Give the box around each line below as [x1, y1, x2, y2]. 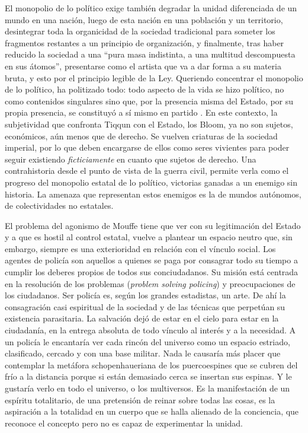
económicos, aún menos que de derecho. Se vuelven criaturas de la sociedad [5, 129, 278, 142]
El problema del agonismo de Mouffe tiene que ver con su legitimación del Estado [5, 219, 301, 231]
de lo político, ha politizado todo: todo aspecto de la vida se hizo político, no [5, 83, 284, 95]
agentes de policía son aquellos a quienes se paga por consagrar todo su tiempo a [5, 254, 298, 266]
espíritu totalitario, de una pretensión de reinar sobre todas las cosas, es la [5, 393, 275, 406]
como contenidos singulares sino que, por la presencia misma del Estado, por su [5, 94, 294, 107]
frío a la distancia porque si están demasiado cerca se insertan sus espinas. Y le [5, 370, 292, 383]
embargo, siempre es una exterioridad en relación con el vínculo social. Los [5, 242, 276, 254]
